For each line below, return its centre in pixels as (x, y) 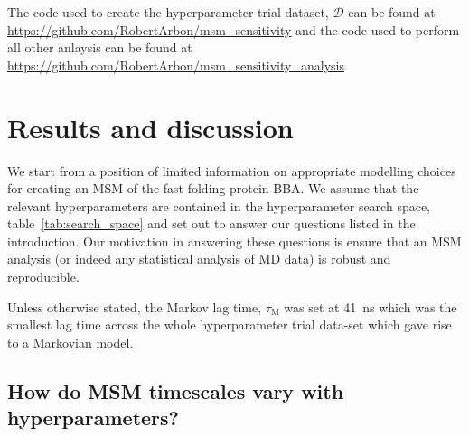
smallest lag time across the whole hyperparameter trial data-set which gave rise (230, 325)
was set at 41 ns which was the (371, 306)
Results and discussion (150, 127)
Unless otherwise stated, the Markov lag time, (135, 306)
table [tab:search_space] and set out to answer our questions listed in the (211, 223)
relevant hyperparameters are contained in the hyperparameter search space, (219, 205)
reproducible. (43, 277)
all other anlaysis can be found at (100, 47)
